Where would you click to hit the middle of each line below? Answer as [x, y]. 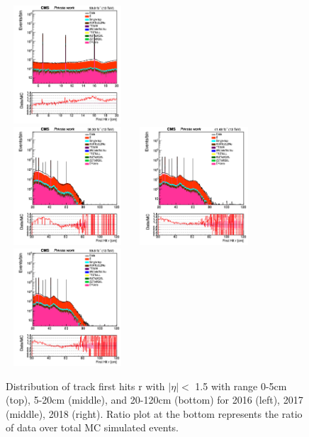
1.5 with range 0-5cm [241, 386]
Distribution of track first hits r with [85, 386]
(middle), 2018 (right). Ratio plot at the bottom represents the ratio [154, 413]
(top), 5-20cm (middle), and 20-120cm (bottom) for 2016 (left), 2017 [154, 400]
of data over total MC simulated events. [92, 427]
